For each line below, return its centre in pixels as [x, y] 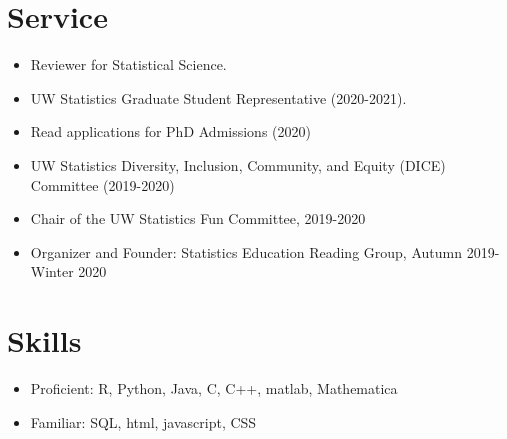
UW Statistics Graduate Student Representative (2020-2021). [218, 97]
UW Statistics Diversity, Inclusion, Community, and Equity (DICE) [238, 164]
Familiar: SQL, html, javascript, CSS [143, 421]
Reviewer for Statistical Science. [128, 64]
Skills [44, 340]
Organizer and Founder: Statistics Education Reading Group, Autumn [246, 251]
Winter [52, 271]
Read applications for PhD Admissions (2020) [170, 131]
